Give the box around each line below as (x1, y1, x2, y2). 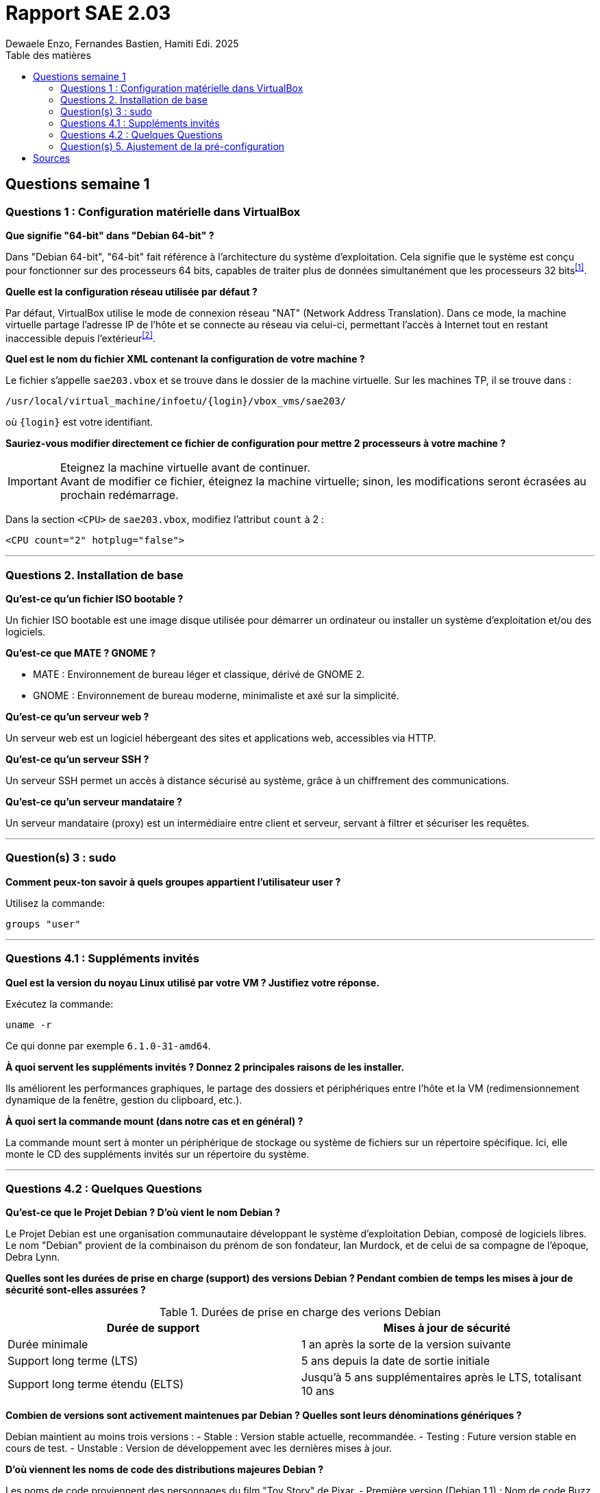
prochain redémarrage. (60, 488, 179, 502)
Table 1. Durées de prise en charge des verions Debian (159, 1305, 441, 1320)
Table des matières (5, 49, 91, 61)
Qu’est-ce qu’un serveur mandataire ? (5, 796, 182, 808)
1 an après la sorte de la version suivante (301, 1337, 511, 1352)
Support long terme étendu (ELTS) (8, 1377, 184, 1392)
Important (8, 474, 58, 489)
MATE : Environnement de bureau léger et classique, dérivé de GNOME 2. (33, 668, 365, 681)
